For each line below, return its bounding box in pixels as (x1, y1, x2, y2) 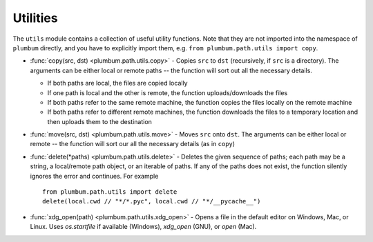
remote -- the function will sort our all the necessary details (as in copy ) (30, 140, 235, 148)
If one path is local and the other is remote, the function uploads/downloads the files (47, 88, 288, 97)
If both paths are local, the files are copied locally (47, 79, 188, 88)
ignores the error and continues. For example (30, 172, 159, 180)
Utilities (12, 10, 58, 26)
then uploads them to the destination (47, 117, 152, 125)
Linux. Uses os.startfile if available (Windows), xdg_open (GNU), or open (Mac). (30, 223, 257, 231)
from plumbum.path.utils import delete (42, 188, 178, 196)
